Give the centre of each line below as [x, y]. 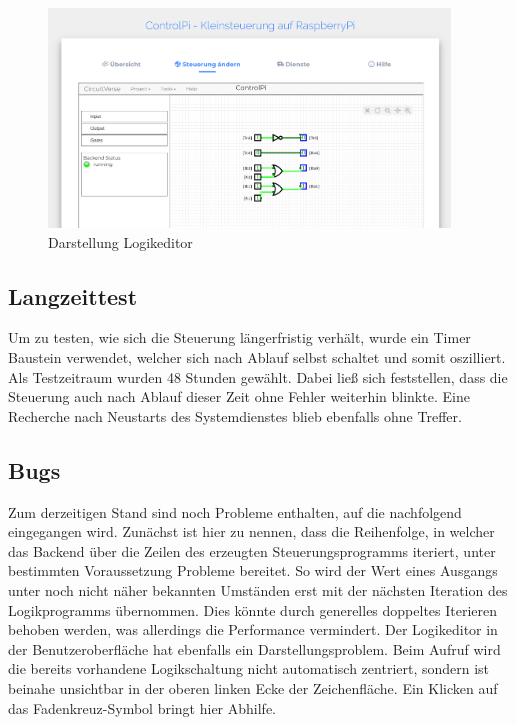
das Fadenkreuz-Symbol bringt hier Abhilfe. [142, 707]
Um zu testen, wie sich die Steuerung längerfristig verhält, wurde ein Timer [239, 337]
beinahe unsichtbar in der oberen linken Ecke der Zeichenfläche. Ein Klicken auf [253, 688]
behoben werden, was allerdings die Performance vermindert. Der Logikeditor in [253, 629]
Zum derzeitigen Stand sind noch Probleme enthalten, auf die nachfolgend [235, 511]
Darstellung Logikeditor [120, 241]
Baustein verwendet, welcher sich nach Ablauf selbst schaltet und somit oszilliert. [257, 357]
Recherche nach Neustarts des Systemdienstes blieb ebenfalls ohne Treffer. [235, 415]
